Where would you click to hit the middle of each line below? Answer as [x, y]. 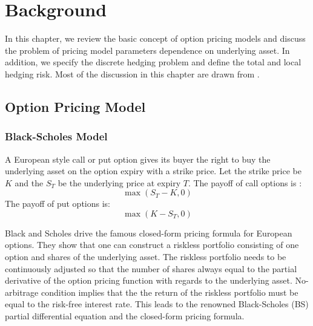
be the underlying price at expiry [119, 182]
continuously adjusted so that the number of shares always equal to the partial [151, 268]
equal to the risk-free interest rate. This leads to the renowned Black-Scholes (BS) [157, 304]
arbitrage [22, 292]
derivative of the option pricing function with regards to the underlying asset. [149, 280]
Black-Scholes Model [56, 136]
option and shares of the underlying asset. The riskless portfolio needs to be [146, 257]
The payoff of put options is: [58, 204]
